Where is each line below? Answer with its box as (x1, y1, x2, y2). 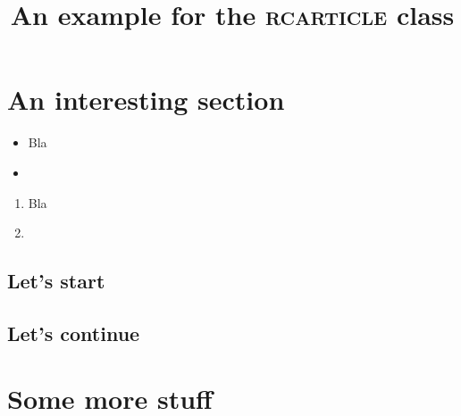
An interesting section (7, 81, 285, 118)
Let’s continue (7, 319, 140, 346)
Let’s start (7, 267, 105, 295)
